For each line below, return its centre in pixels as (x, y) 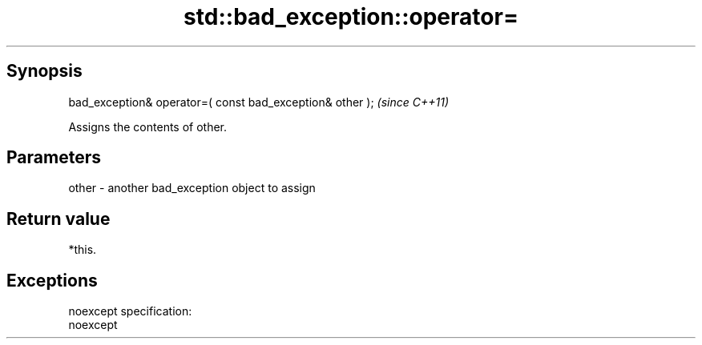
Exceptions (52, 280)
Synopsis (44, 71)
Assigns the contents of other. (148, 126)
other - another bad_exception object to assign (192, 188)
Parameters (54, 158)
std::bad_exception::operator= (351, 17)
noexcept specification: (130, 311)
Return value (58, 219)
